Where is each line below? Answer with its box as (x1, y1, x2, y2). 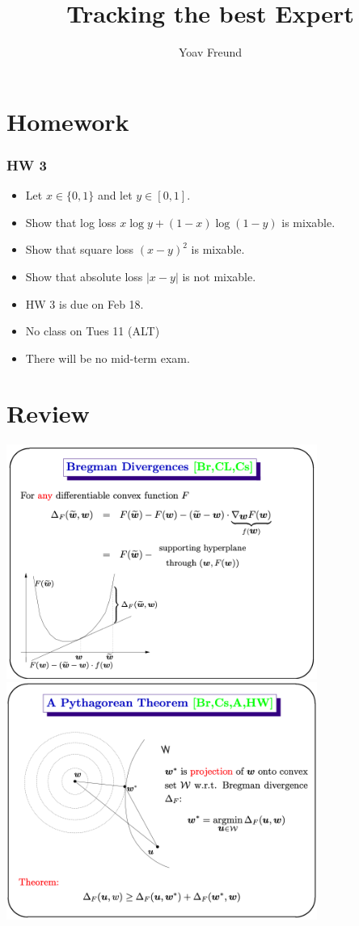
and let (97, 187, 133, 204)
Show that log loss (25, 213, 116, 230)
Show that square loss (25, 241, 134, 258)
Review (6, 397, 90, 430)
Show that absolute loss (25, 267, 143, 284)
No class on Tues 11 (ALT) (25, 322, 160, 339)
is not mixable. (182, 267, 256, 284)
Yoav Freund (178, 44, 243, 61)
